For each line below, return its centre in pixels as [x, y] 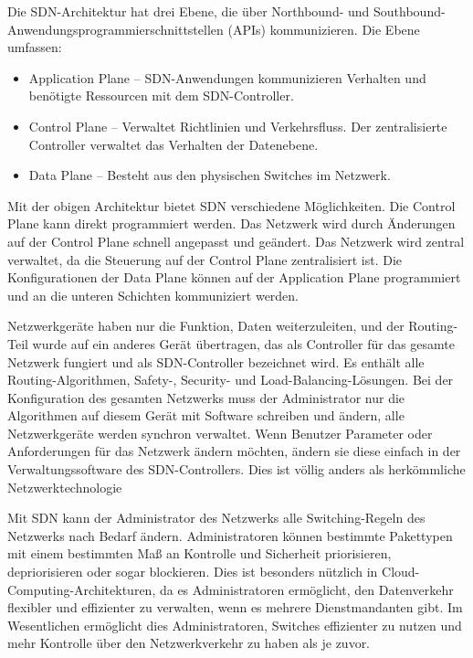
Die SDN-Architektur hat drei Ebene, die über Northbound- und [189, 11]
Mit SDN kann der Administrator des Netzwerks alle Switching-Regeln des [216, 518]
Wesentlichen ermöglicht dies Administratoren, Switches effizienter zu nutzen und [235, 625]
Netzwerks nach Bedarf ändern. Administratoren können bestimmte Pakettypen [230, 535]
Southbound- [410, 11]
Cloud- [401, 572]
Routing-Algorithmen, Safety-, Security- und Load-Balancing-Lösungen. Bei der [231, 380]
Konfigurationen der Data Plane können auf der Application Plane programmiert [234, 277]
